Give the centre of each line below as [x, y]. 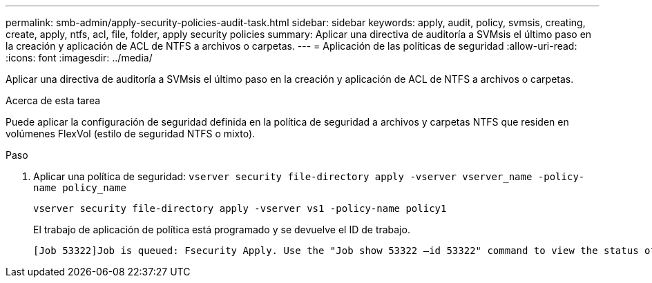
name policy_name [80, 188]
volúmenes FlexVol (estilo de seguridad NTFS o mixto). [131, 134]
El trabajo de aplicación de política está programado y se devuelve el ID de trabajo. [222, 230]
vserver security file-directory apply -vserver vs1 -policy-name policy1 [240, 208]
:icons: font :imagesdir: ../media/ [79, 58]
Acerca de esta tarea [53, 100]
